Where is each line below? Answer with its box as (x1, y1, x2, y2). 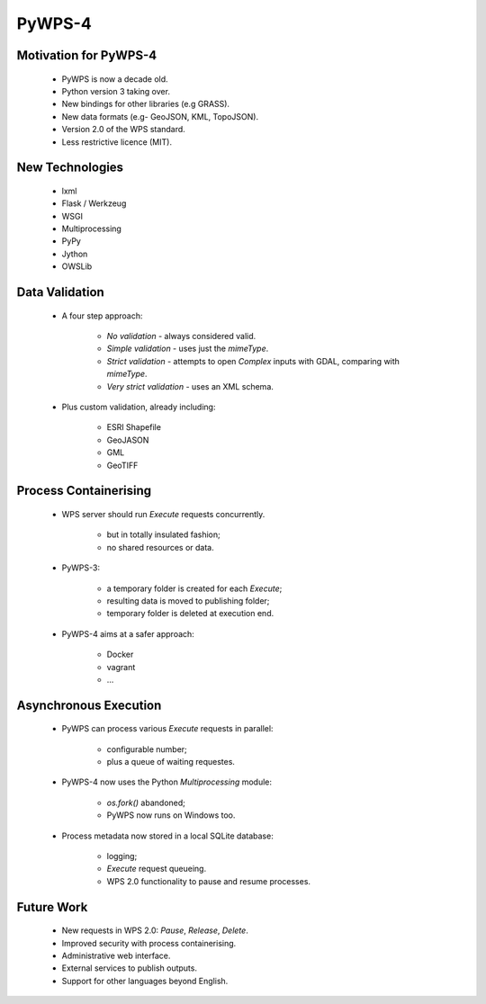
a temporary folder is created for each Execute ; (106, 583, 283, 594)
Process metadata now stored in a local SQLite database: (61, 830, 274, 841)
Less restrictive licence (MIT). (61, 136, 173, 148)
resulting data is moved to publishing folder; (106, 595, 270, 606)
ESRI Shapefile (106, 422, 162, 433)
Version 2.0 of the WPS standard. (61, 124, 186, 135)
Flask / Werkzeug (61, 198, 127, 209)
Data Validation (16, 284, 105, 300)
